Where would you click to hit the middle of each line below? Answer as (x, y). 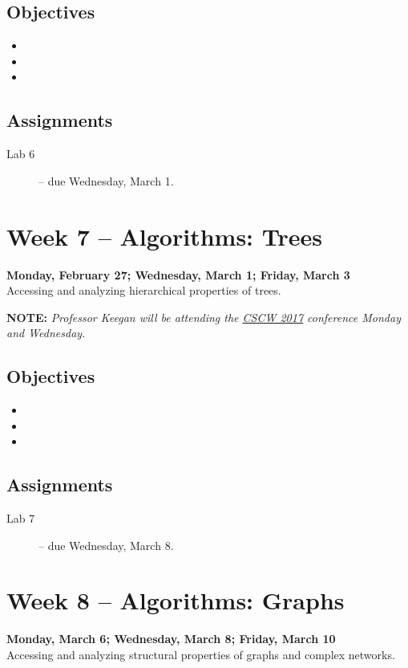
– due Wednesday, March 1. (106, 180)
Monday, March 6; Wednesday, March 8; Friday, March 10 (171, 639)
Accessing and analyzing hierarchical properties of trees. (144, 290)
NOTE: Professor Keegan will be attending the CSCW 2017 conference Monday (204, 317)
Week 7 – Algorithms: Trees (164, 236)
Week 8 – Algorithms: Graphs (176, 600)
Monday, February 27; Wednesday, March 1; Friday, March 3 (178, 274)
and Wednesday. (46, 333)
